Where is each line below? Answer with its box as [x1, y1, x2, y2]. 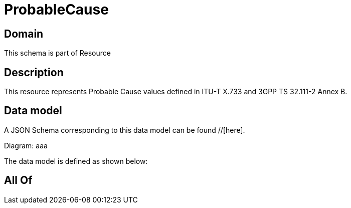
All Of [4, 174, 33, 187]
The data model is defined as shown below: [4, 156, 148, 165]
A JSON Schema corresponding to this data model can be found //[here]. [4, 125, 245, 134]
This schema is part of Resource [4, 49, 111, 58]
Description [4, 66, 64, 79]
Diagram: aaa [4, 141, 48, 150]
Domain [4, 27, 44, 40]
